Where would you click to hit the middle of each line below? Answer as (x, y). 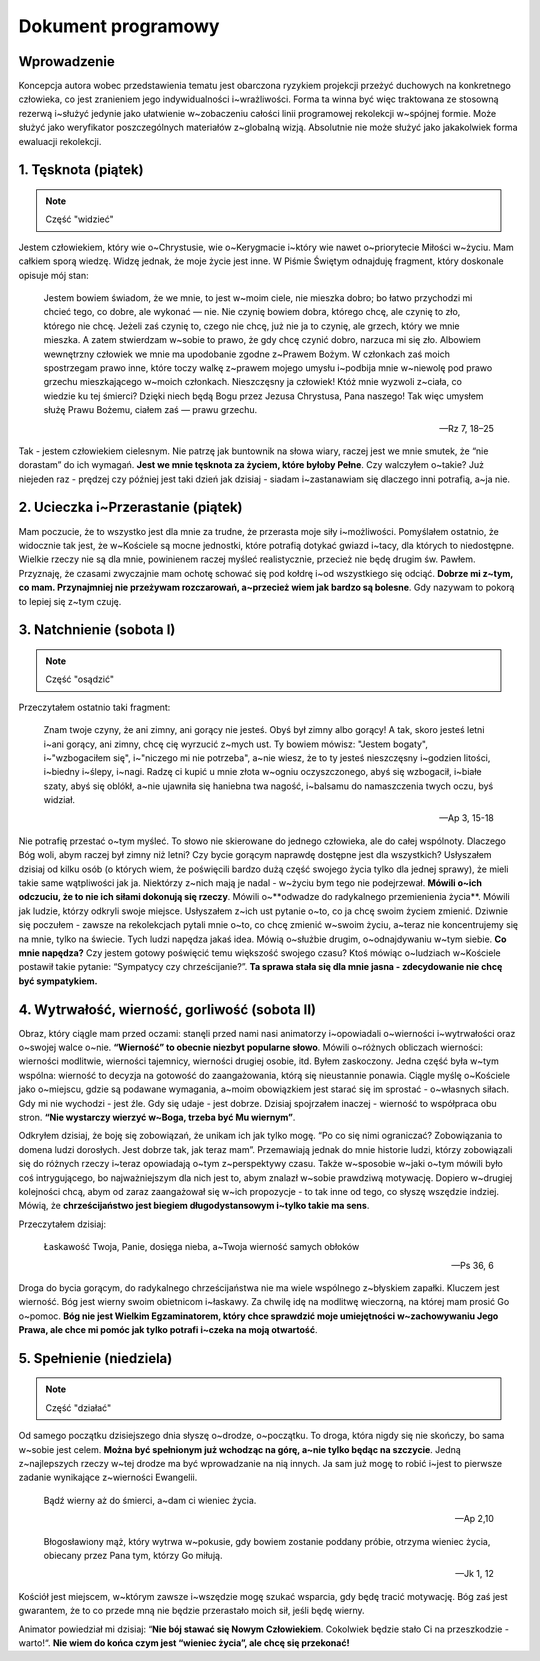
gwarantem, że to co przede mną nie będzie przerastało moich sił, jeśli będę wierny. (191, 1611)
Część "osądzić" (80, 679)
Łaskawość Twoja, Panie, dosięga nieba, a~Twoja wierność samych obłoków (201, 1247)
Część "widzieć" (79, 219)
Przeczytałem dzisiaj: (62, 1224)
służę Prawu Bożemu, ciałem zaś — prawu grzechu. (150, 410)
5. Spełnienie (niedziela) (95, 1358)
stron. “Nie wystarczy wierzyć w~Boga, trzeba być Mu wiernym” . (157, 1117)
